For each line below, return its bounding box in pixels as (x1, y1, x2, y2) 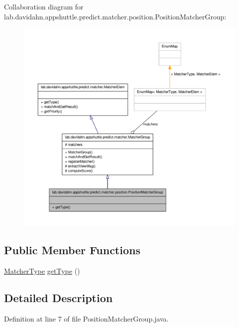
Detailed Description (4, 290, 113, 306)
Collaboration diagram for (4, 1, 84, 11)
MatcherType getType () (4, 266, 80, 276)
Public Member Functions (4, 242, 140, 258)
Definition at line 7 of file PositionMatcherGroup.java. (4, 314, 169, 324)
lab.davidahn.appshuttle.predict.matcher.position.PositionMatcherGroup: (4, 11, 227, 21)
